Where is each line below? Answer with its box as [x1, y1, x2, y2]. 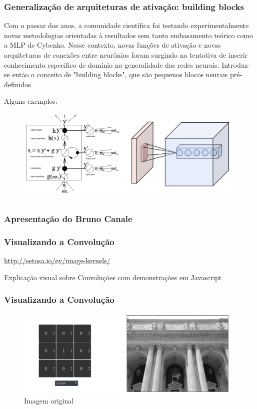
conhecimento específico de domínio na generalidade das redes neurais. [4, 59, 219, 70]
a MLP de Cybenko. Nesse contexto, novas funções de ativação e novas [4, 40, 221, 50]
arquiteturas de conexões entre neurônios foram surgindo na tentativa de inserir [4, 50, 248, 60]
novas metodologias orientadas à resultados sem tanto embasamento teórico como [4, 30, 253, 40]
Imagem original [24, 395, 74, 405]
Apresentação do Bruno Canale [4, 212, 132, 225]
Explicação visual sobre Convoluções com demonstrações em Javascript [4, 272, 222, 282]
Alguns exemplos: [4, 96, 57, 106]
